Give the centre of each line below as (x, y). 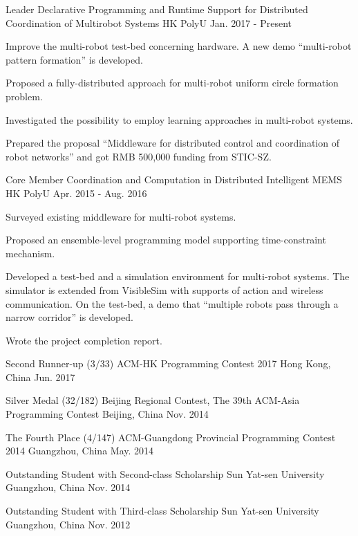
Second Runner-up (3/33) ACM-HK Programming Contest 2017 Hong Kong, (168, 363)
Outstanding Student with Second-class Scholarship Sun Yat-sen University (165, 473)
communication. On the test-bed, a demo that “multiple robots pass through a (172, 303)
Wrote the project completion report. (84, 340)
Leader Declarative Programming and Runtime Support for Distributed (157, 9)
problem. (24, 96)
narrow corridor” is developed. (70, 317)
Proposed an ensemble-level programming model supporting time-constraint (166, 240)
